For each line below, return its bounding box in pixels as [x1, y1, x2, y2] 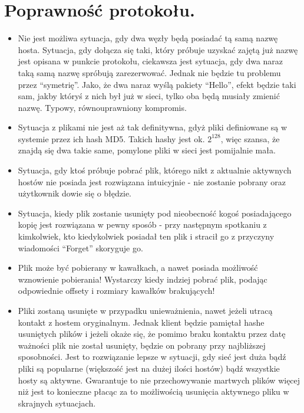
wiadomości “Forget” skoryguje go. [18, 241, 143, 254]
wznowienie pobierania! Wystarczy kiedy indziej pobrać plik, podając [18, 273, 267, 285]
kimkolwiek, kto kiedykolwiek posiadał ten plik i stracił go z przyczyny [18, 230, 275, 242]
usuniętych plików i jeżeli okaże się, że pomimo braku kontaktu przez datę [18, 327, 286, 340]
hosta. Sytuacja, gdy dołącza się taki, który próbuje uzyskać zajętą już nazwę [18, 43, 298, 55]
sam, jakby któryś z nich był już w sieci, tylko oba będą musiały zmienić [18, 90, 280, 102]
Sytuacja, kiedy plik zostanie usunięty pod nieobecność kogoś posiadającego [18, 206, 292, 219]
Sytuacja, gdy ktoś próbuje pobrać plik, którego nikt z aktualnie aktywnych [18, 164, 292, 176]
